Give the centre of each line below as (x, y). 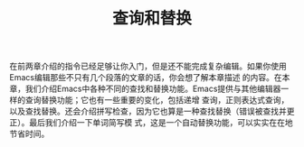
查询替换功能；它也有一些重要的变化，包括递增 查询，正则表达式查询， (157, 100)
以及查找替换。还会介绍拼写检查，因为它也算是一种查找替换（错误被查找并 (148, 111)
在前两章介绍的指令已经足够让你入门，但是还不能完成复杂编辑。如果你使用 (148, 66)
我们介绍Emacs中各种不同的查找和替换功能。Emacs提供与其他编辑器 (153, 89)
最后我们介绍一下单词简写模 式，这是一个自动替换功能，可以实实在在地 (161, 123)
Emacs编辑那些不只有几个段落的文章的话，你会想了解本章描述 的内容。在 (146, 78)
